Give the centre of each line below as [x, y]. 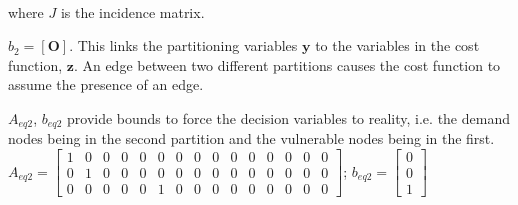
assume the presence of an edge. [106, 84]
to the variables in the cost [397, 45]
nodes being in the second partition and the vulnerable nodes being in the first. [251, 138]
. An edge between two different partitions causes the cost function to [287, 64]
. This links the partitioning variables [183, 45]
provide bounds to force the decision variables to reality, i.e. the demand [288, 117]
